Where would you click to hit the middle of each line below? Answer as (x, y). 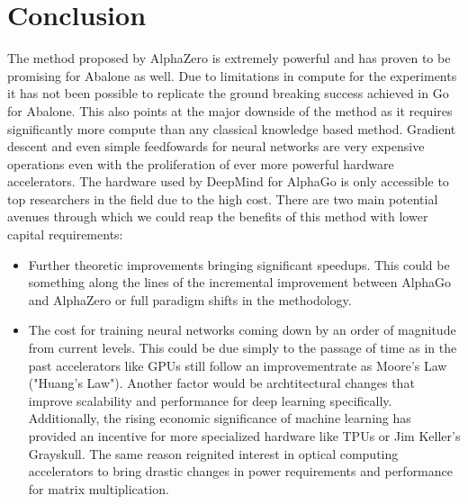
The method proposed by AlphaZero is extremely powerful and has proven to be (229, 58)
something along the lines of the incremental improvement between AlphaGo (240, 282)
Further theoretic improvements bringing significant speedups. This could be (239, 264)
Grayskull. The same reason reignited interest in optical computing (213, 453)
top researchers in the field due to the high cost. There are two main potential (223, 198)
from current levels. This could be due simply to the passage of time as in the (243, 348)
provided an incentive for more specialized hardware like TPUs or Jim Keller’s (244, 436)
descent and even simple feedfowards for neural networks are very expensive (216, 146)
